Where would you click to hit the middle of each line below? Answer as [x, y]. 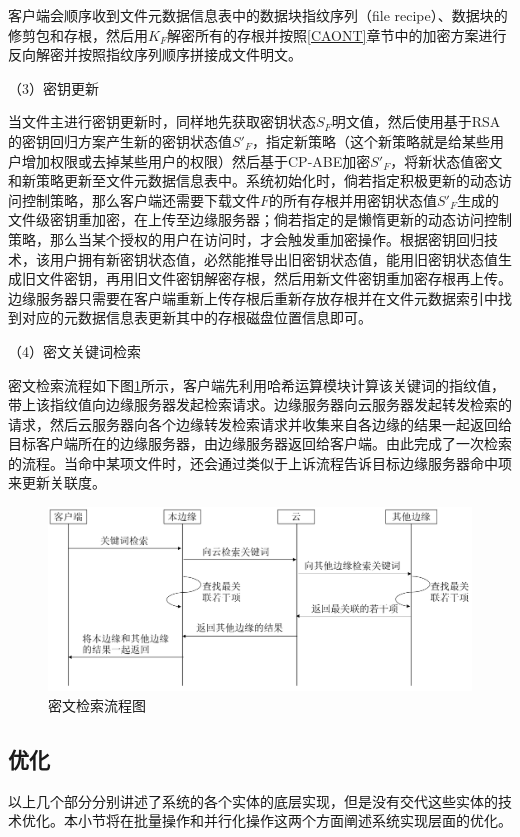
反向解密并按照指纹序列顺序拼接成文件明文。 [155, 54]
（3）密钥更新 [53, 87]
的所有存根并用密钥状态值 [353, 199]
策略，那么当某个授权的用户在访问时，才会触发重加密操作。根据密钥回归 [246, 238]
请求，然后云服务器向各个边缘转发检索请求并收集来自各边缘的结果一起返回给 [260, 423]
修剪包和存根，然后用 [78, 34]
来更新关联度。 [57, 482]
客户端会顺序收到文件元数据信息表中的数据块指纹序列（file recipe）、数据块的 [258, 15]
